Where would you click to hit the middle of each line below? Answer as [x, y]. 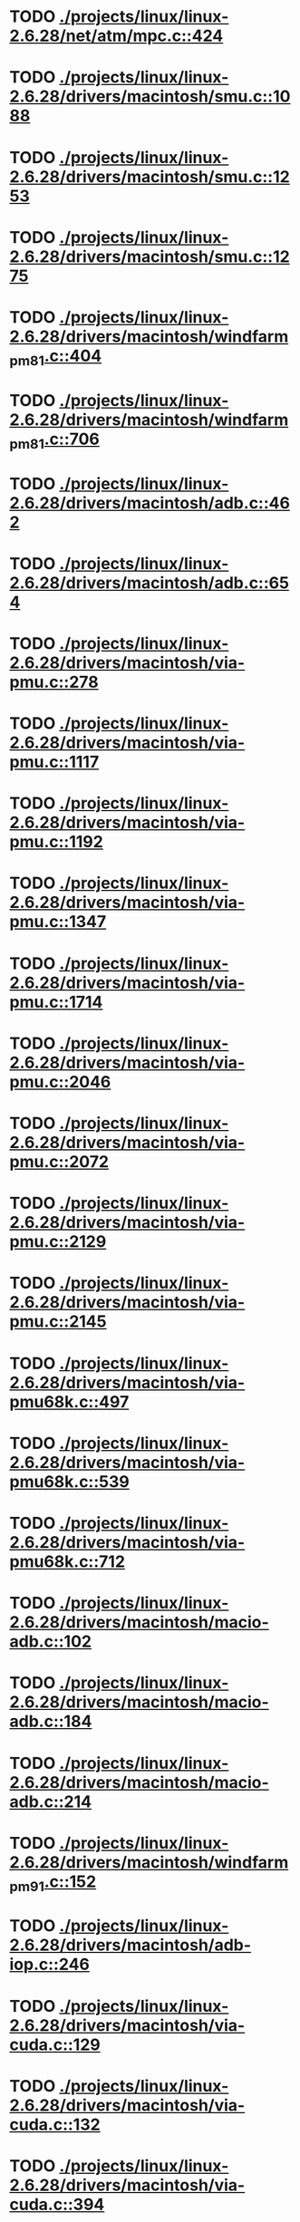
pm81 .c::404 [56, 357]
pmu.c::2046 [60, 1082]
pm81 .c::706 [54, 440]
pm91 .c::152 [53, 1883]
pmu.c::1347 [58, 922]
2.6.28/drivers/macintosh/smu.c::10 [150, 97]
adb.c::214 [51, 1802]
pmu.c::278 [54, 682]
